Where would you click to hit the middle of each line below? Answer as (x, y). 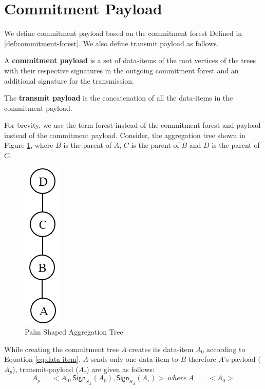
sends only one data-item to (134, 359)
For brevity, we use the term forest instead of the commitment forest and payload (132, 125)
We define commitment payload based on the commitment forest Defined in (123, 33)
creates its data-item (161, 349)
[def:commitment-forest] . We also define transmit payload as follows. (111, 43)
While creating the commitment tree (62, 349)
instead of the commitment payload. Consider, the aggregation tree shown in (125, 135)
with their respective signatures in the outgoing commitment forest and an (121, 70)
